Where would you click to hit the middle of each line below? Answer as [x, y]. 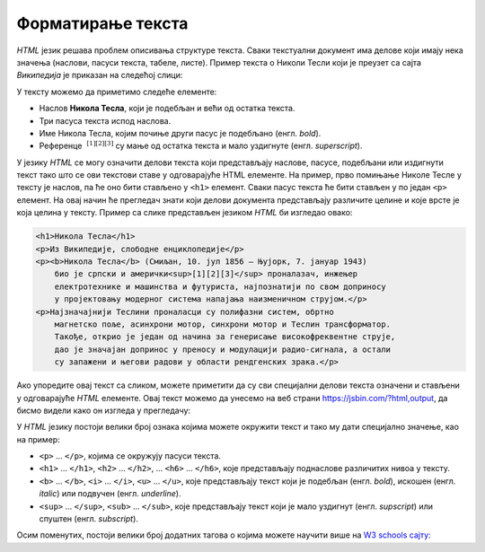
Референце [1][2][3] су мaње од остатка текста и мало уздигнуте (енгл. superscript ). [201, 145]
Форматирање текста [102, 23]
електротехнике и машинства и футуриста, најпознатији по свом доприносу [220, 286]
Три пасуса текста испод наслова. [105, 120]
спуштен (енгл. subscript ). [89, 519]
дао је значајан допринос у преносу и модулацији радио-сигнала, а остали [222, 349]
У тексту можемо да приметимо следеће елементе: [117, 92]
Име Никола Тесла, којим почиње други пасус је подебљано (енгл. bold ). [180, 133]
